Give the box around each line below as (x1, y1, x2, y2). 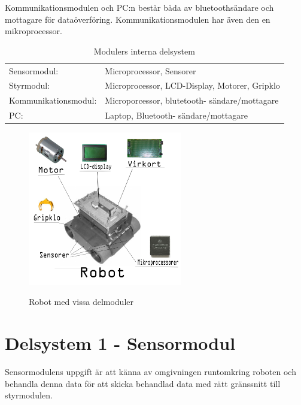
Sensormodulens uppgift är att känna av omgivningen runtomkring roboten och (5, 365, 296, 377)
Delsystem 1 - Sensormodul (5, 331, 236, 355)
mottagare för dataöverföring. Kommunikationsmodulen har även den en (5, 13, 270, 25)
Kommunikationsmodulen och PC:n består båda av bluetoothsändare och (5, 1, 274, 13)
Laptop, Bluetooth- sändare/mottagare (105, 109, 248, 122)
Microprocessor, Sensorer (105, 64, 196, 77)
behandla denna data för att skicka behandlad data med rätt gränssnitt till (5, 377, 281, 389)
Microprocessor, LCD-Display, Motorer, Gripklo (105, 79, 280, 92)
